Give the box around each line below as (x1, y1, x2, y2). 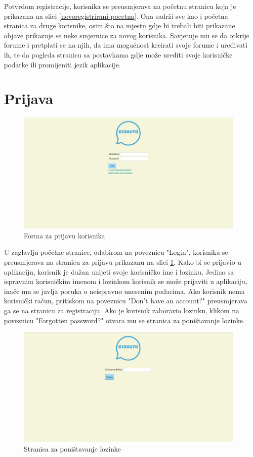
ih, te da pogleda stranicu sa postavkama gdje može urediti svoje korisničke (4, 49, 233, 59)
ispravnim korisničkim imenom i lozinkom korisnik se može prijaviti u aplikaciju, (4, 276, 248, 286)
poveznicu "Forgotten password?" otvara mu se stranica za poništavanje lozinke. (4, 315, 245, 325)
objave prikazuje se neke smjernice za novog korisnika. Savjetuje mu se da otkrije (4, 30, 250, 40)
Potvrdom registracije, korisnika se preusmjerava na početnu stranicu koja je (4, 1, 236, 11)
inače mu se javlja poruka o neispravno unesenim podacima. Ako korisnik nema (4, 286, 245, 296)
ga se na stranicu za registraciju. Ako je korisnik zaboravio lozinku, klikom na (4, 305, 240, 316)
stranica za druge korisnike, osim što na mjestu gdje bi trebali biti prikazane (4, 20, 235, 31)
